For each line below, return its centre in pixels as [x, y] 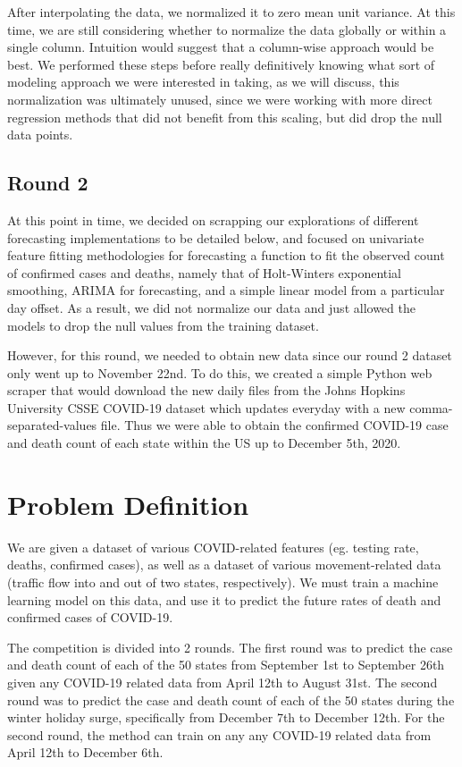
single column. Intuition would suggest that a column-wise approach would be [221, 47]
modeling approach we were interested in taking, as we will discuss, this [203, 82]
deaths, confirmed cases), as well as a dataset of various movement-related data [224, 565]
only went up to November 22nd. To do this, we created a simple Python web [220, 372]
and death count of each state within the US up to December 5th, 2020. [204, 443]
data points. [40, 135]
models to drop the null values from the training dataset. [163, 325]
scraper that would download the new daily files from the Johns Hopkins [206, 390]
